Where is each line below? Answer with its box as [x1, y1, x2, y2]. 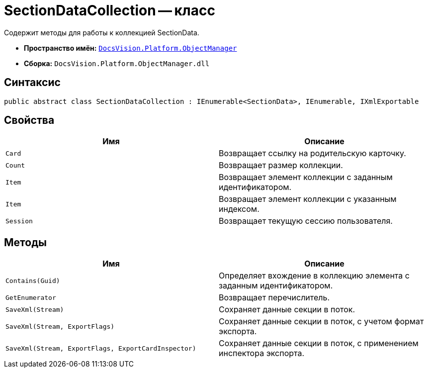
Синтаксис [4, 76, 61, 89]
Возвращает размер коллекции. [219, 160, 343, 171]
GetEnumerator [5, 293, 56, 301]
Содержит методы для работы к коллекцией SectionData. [4, 28, 199, 37]
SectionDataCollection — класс [4, 2, 215, 19]
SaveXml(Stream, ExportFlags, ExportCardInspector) [5, 344, 196, 352]
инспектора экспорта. [219, 348, 305, 359]
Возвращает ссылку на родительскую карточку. [219, 148, 406, 159]
